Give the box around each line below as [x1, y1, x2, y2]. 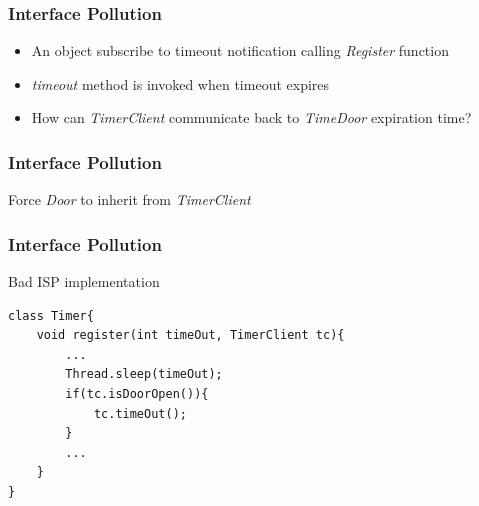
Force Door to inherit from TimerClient [8, 189, 251, 210]
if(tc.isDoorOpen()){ [65, 387, 209, 401]
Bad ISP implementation [8, 271, 160, 292]
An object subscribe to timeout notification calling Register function [31, 40, 449, 61]
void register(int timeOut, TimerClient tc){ [36, 328, 345, 343]
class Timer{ [8, 308, 94, 323]
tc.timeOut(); [93, 406, 187, 421]
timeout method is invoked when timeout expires [31, 73, 330, 94]
